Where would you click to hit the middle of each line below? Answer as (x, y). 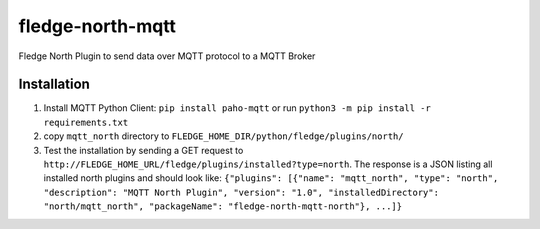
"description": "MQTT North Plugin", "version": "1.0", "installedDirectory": (241, 192)
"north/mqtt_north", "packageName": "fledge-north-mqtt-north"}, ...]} (223, 206)
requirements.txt (86, 122)
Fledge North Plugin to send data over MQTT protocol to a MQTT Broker (167, 56)
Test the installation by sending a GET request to (143, 150)
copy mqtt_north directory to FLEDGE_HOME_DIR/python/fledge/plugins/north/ (223, 136)
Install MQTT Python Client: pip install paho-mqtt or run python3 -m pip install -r (237, 108)
